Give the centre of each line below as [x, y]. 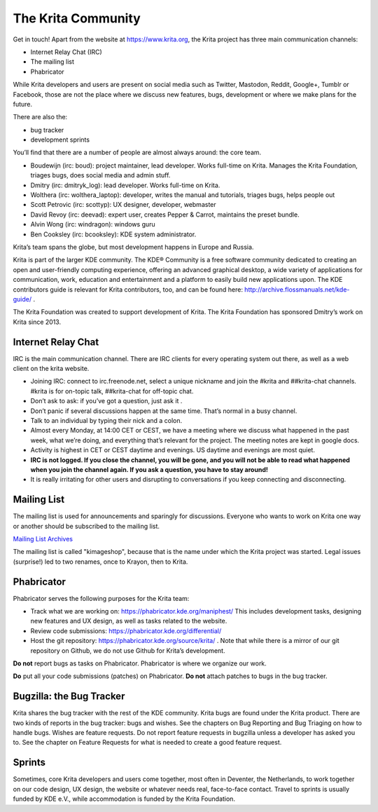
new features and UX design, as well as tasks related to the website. [129, 621]
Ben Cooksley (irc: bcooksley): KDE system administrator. [113, 234]
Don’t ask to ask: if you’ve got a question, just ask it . [106, 401]
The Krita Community [77, 18]
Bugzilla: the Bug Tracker [69, 697]
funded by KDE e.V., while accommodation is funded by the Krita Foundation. [124, 799]
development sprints [60, 140]
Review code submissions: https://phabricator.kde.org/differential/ [126, 630]
